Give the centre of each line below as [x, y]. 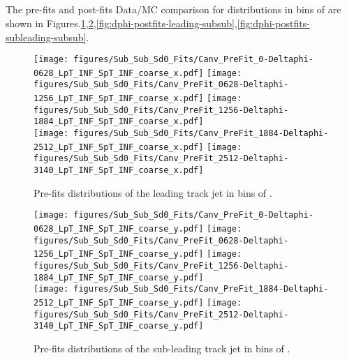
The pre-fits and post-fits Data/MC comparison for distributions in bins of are [173, 9]
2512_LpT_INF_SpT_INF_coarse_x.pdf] [119, 147]
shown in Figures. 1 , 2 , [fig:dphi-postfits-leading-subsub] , [121, 23]
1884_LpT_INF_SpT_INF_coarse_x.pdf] [119, 122]
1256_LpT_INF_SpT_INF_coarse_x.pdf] [119, 99]
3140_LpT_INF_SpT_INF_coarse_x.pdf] [119, 171]
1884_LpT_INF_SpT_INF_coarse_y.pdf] [119, 277]
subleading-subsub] [46, 37]
